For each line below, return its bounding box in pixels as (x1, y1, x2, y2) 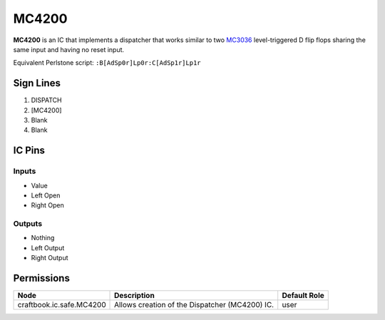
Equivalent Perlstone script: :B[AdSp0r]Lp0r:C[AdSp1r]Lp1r (13, 58, 201, 67)
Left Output (31, 243, 65, 252)
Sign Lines (13, 77, 61, 89)
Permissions (13, 272, 71, 284)
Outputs (13, 219, 43, 229)
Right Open (31, 201, 64, 210)
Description (114, 291, 155, 301)
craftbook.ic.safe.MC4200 (17, 300, 106, 310)
